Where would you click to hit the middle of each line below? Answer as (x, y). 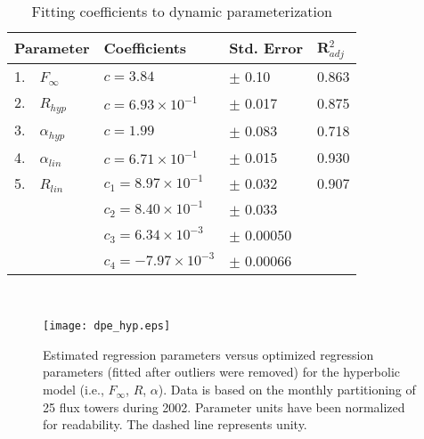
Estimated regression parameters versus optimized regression (208, 354)
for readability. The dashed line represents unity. (175, 424)
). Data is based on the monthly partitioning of (287, 390)
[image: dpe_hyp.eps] (107, 326)
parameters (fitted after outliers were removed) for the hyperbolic (222, 372)
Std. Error (266, 48)
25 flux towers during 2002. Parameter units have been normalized (224, 406)
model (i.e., (73, 390)
